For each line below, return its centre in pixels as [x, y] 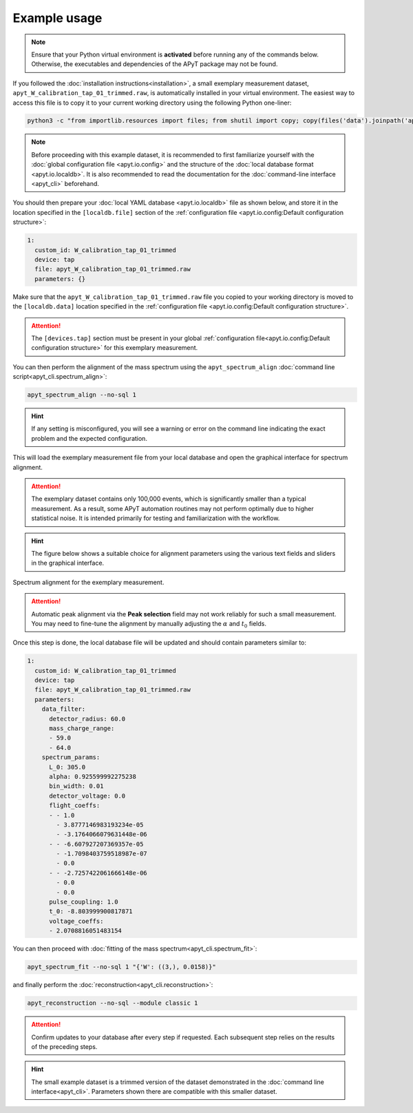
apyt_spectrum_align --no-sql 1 [82, 395]
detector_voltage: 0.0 [87, 796]
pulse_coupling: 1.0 [84, 902]
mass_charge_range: [82, 729]
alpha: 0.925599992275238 [93, 776]
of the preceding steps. [64, 1046]
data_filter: [64, 709]
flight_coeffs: [75, 805]
